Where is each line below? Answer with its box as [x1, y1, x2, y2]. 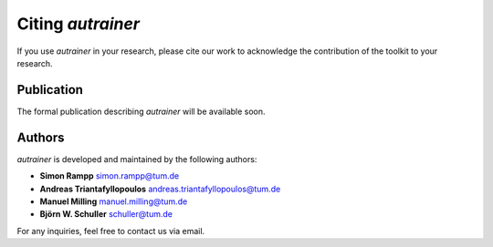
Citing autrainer [16, 14, 141, 34]
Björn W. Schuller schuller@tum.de [39, 209, 173, 220]
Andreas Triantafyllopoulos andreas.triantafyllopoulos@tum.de [39, 183, 281, 194]
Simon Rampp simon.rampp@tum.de [39, 170, 180, 181]
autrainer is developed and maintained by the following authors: [16, 153, 257, 164]
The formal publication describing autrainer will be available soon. [16, 106, 266, 117]
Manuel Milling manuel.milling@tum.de [39, 196, 188, 207]
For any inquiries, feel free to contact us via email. [16, 225, 205, 236]
